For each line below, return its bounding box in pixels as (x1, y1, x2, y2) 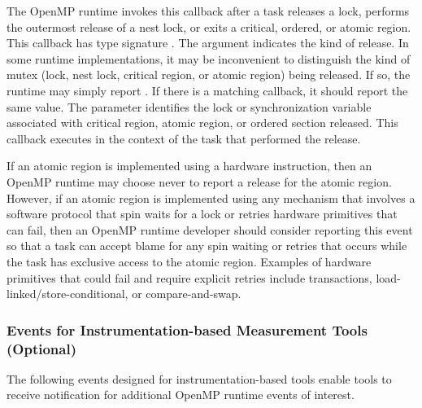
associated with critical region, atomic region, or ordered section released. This (7, 114, 398, 131)
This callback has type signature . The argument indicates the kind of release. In (7, 34, 409, 51)
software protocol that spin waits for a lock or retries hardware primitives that (7, 205, 398, 222)
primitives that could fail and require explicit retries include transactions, (7, 269, 372, 286)
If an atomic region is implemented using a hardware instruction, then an (7, 157, 372, 174)
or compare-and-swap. (132, 285, 241, 302)
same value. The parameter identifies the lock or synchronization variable (7, 98, 372, 115)
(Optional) (7, 338, 76, 358)
